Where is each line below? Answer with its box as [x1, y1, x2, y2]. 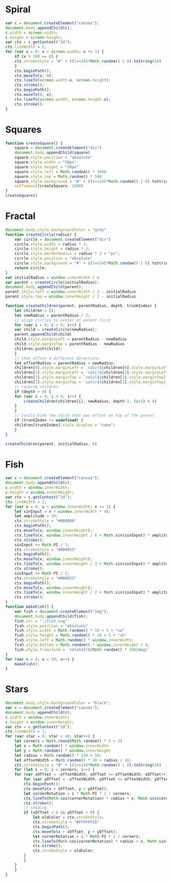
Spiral [5, 4, 31, 15]
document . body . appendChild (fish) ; [14, 614, 88, 619]
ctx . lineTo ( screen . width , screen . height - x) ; [14, 96, 111, 102]
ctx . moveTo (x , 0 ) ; [14, 73, 54, 78]
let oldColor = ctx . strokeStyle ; [32, 815, 104, 820]
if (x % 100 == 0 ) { [14, 54, 58, 59]
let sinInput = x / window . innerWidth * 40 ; [14, 509, 111, 514]
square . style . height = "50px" [14, 164, 79, 170]
